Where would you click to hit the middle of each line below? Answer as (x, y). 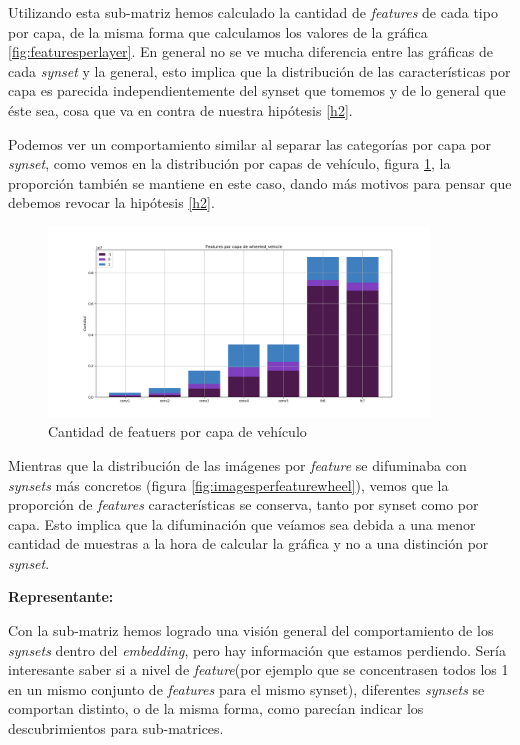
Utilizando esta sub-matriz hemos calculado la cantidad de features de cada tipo (253, 12)
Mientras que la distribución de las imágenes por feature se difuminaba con (237, 464)
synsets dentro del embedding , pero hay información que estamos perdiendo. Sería (257, 649)
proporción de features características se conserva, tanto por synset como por (243, 504)
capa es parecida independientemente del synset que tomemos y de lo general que (257, 90)
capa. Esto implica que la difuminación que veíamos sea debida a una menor (242, 523)
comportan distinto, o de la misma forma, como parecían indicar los (216, 708)
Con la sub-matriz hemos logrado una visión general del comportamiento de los (251, 630)
